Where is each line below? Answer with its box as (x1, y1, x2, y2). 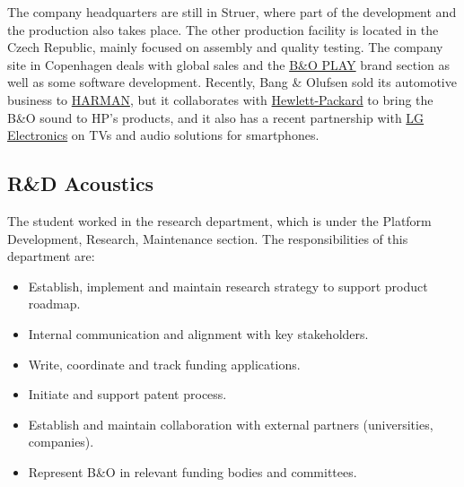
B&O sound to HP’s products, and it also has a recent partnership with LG (7, 108, 425, 126)
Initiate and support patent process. (28, 385, 227, 404)
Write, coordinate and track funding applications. (28, 354, 301, 373)
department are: (7, 247, 95, 265)
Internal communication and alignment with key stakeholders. (28, 324, 369, 343)
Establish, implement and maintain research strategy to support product (28, 276, 428, 295)
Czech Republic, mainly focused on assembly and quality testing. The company (7, 38, 443, 57)
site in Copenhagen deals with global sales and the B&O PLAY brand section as (7, 55, 451, 74)
